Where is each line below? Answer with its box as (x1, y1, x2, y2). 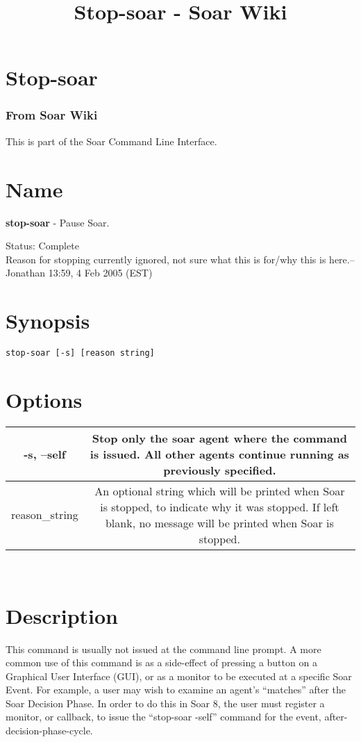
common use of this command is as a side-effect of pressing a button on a (6, 655, 317, 670)
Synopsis (6, 306, 90, 335)
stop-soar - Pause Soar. (6, 215, 110, 229)
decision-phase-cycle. (6, 723, 93, 738)
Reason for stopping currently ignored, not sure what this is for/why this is (6, 252, 326, 266)
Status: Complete (6, 238, 79, 253)
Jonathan (6, 265, 45, 280)
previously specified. (163, 461, 276, 478)
